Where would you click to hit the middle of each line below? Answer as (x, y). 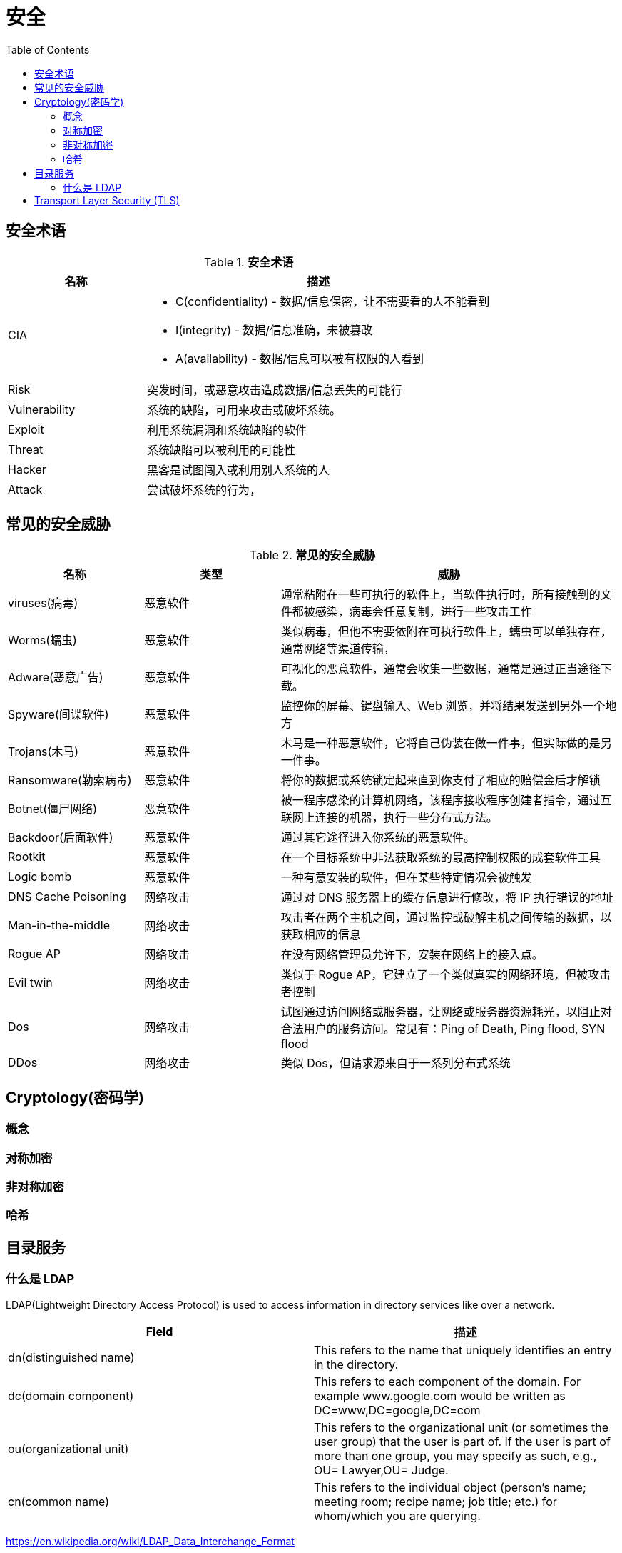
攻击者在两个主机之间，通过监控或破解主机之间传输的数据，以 (446, 918)
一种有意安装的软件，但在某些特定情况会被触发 (406, 878)
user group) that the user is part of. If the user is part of (462, 1441)
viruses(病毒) (43, 603)
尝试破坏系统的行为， (204, 490)
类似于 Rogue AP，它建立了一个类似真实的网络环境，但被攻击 (446, 975)
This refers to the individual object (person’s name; (450, 1487)
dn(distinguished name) (71, 1357)
